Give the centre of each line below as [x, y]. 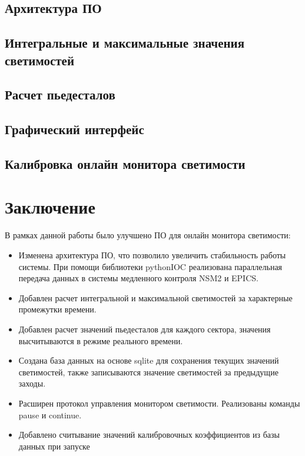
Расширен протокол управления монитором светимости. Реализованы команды [159, 403]
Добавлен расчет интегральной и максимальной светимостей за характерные [155, 297]
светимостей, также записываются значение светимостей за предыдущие [148, 372]
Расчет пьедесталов [60, 94]
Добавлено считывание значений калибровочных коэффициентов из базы [149, 435]
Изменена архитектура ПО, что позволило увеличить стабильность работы [152, 255]
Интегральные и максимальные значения [125, 43]
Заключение [50, 207]
